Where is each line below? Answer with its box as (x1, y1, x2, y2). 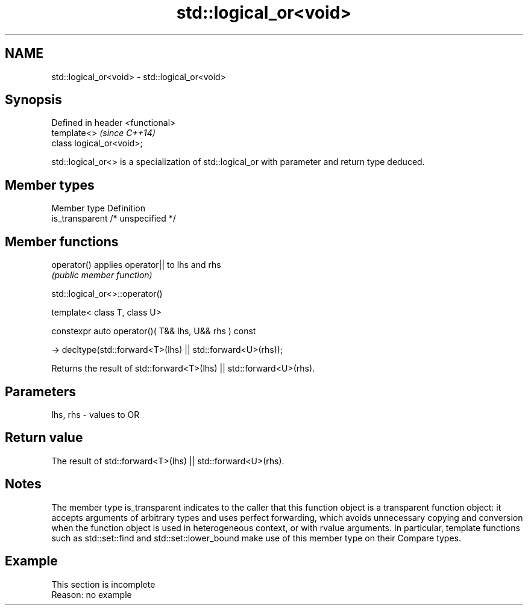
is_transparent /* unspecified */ (51, 213, 176, 224)
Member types (5, 177, 95, 193)
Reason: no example (51, 589, 132, 600)
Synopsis (5, 92, 62, 108)
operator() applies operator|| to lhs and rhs (51, 260, 221, 270)
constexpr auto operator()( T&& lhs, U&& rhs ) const (51, 326, 256, 337)
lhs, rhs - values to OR (51, 409, 140, 420)
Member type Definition (51, 203, 145, 214)
